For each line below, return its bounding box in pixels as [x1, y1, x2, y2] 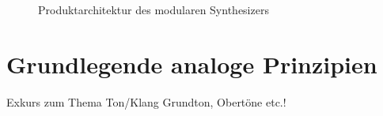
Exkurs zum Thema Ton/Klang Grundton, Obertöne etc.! [6, 93, 286, 110]
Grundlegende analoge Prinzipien [6, 47, 377, 80]
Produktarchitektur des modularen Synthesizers [38, 2, 269, 17]
